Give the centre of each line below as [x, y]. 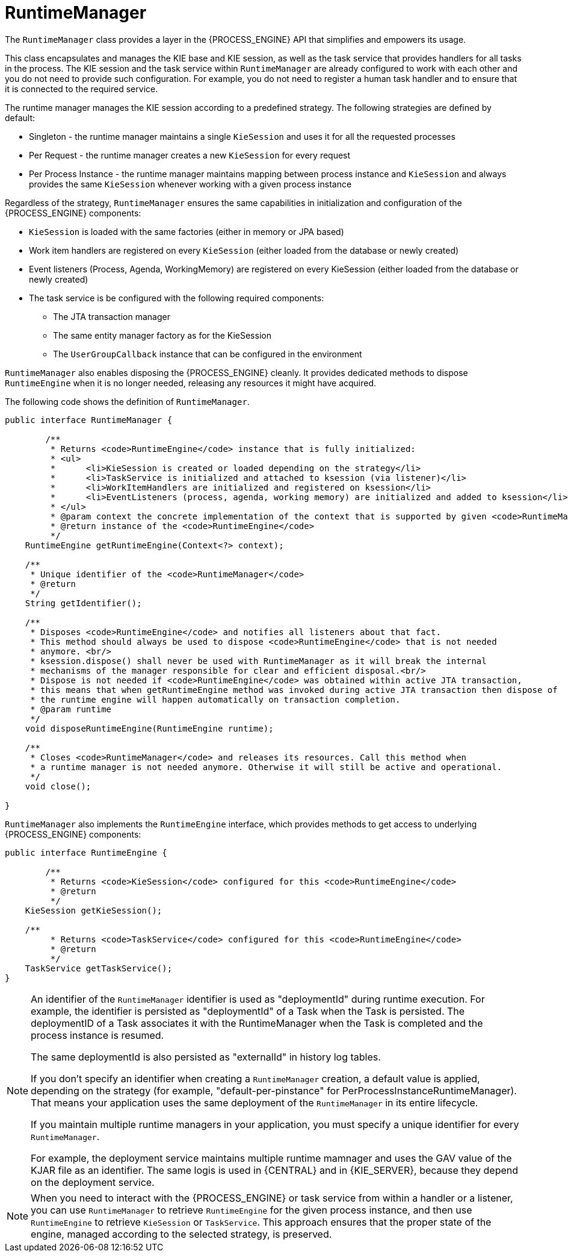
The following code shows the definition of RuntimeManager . [127, 401]
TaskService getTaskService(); [99, 968]
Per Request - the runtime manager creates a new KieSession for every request [190, 155]
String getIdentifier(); [83, 603]
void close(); [58, 786]
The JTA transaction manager [112, 316]
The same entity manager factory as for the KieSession [162, 335]
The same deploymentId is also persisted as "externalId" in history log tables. [206, 1057]
